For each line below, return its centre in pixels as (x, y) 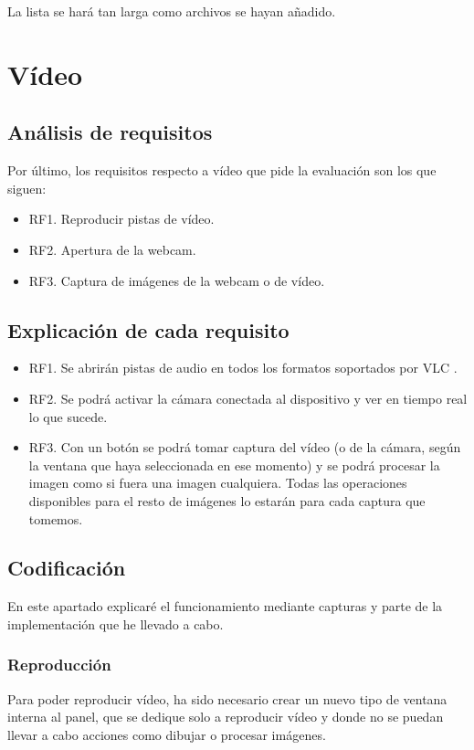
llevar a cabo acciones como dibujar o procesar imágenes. (167, 734)
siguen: (27, 188)
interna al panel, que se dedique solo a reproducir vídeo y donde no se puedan (226, 717)
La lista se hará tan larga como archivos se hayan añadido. (172, 11)
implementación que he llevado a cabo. (116, 623)
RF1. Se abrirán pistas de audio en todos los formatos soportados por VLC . (243, 368)
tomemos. (56, 518)
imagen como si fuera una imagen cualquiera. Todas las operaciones (218, 483)
